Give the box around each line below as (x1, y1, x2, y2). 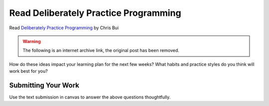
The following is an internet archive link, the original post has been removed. (22, 48, 179, 53)
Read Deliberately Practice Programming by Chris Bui (9, 25, 119, 31)
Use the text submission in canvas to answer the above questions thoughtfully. (9, 94, 171, 100)
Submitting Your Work (9, 81, 80, 89)
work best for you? (9, 68, 48, 74)
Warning (22, 38, 41, 44)
